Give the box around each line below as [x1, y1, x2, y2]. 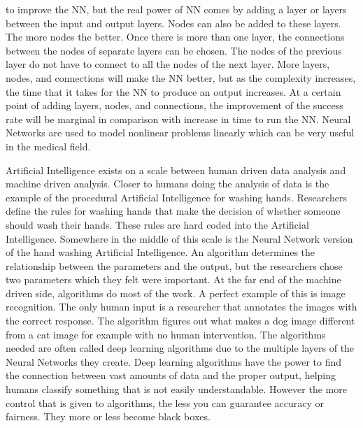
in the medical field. [6, 138, 91, 153]
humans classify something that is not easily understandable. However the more [6, 382, 347, 397]
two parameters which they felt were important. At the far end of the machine [6, 272, 341, 287]
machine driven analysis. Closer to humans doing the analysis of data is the [6, 176, 329, 191]
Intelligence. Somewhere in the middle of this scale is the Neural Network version [6, 231, 353, 245]
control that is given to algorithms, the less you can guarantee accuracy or [6, 395, 325, 410]
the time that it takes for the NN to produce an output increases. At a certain [6, 84, 341, 99]
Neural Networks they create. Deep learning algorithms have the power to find [6, 354, 342, 369]
